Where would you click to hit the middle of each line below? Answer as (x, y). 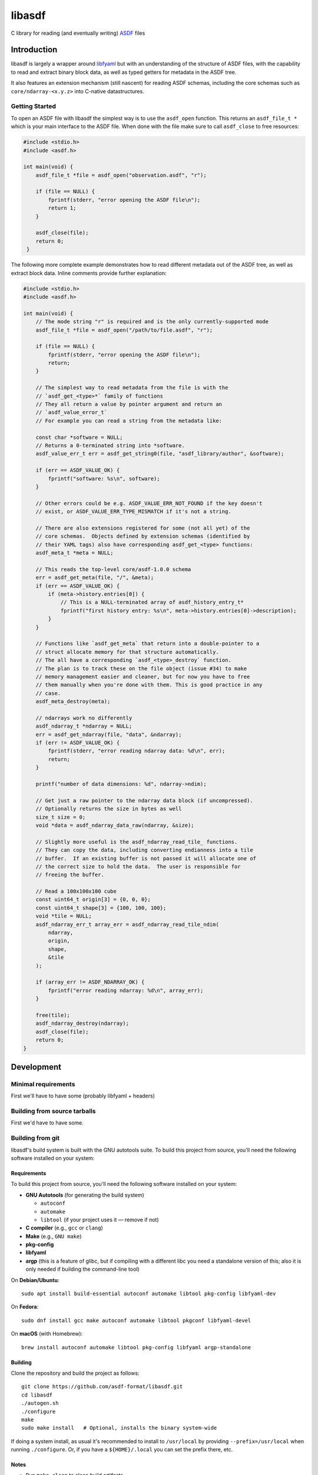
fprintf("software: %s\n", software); (104, 478)
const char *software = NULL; (79, 437)
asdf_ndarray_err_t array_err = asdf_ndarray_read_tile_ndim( (127, 924)
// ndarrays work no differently (84, 718)
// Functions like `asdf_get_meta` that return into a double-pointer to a (148, 644)
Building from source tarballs (53, 1111)
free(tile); (53, 1015)
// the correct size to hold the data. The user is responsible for (138, 866)
